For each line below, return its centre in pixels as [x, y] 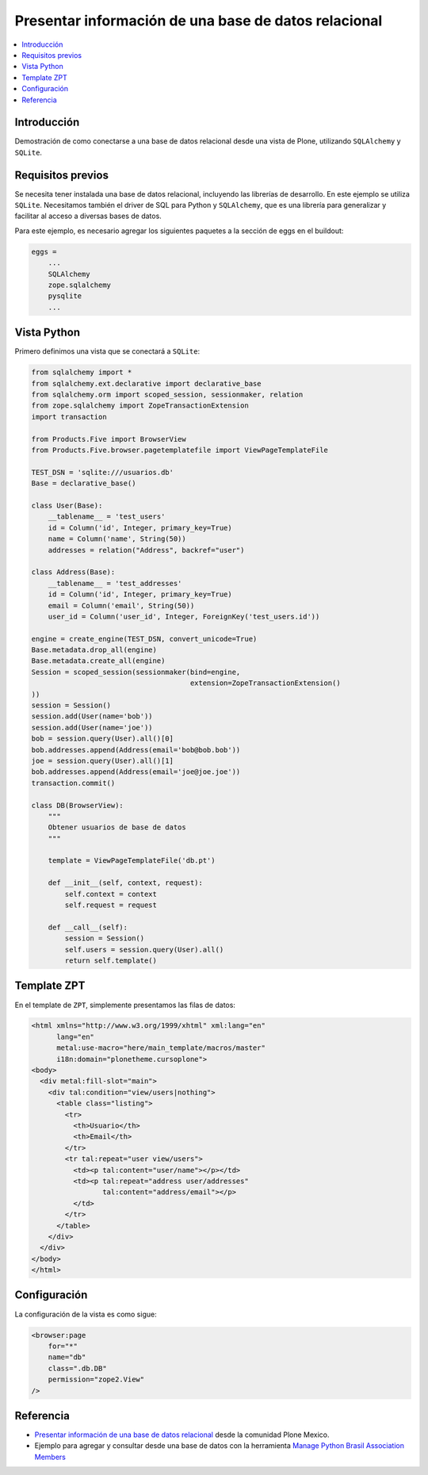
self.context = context [111, 894]
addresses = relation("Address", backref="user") [146, 550]
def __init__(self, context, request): [126, 883]
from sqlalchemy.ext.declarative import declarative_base [146, 383]
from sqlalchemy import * [82, 372]
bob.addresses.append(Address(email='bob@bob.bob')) [136, 750]
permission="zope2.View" [96, 1379]
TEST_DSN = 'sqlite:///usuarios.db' [103, 472]
